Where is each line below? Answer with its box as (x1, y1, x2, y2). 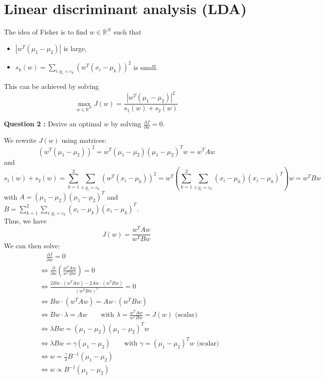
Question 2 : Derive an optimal (4, 119, 102, 129)
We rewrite (4, 135, 36, 145)
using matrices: (61, 135, 107, 145)
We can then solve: (4, 241, 60, 251)
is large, (63, 43, 87, 53)
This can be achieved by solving (4, 81, 99, 91)
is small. (133, 62, 158, 72)
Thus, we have (4, 216, 47, 226)
